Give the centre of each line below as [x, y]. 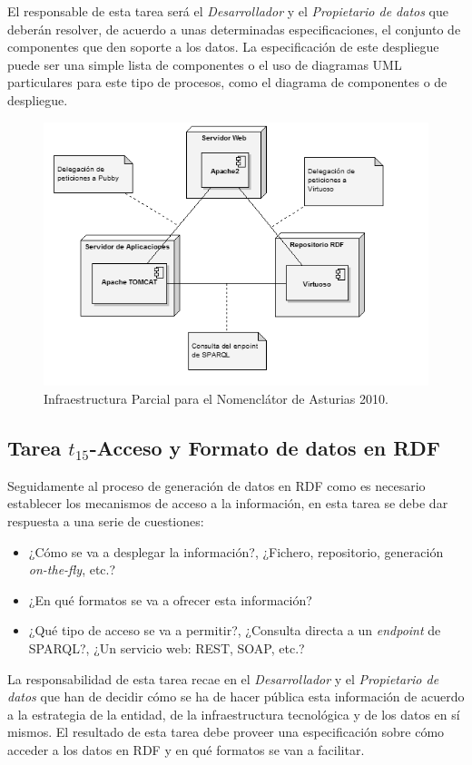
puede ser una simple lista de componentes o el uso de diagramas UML [205, 64]
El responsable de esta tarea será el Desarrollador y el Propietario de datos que [228, 11]
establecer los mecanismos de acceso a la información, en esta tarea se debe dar [228, 503]
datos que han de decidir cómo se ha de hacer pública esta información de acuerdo [236, 696]
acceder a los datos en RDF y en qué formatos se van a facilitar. [186, 750]
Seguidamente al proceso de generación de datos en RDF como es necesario [216, 485]
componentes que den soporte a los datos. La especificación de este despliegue [223, 47]
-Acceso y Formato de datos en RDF [265, 448]
